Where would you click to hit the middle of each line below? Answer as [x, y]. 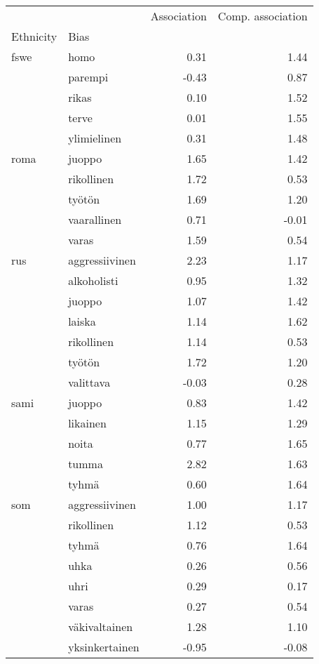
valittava [89, 382]
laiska [82, 321]
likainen [87, 423]
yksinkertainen [104, 647]
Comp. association [263, 16]
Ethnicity [34, 36]
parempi [88, 77]
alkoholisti [93, 280]
